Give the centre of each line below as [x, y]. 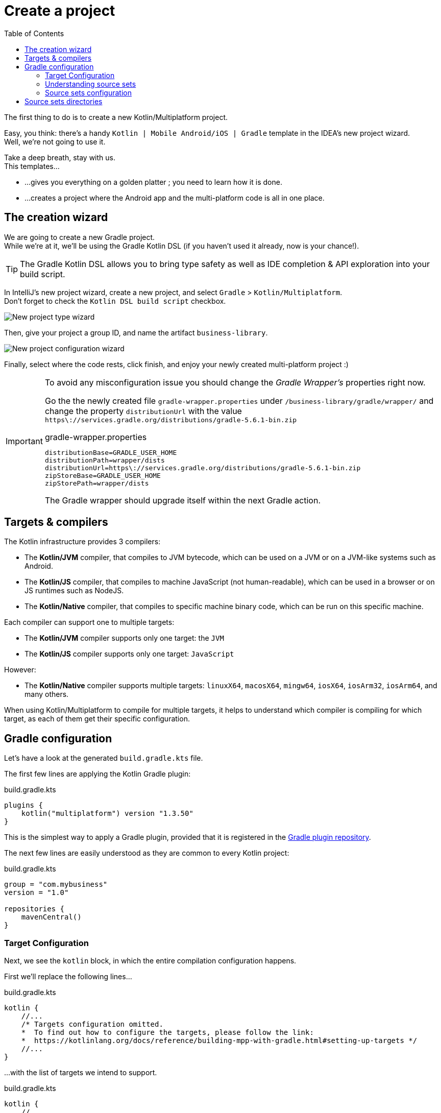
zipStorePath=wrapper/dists [97, 483]
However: [20, 670]
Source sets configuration [88, 92]
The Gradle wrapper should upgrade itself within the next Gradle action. [182, 500]
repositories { [34, 909]
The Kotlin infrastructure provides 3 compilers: [82, 542]
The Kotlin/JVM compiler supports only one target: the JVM [124, 638]
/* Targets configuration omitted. [92, 1024]
